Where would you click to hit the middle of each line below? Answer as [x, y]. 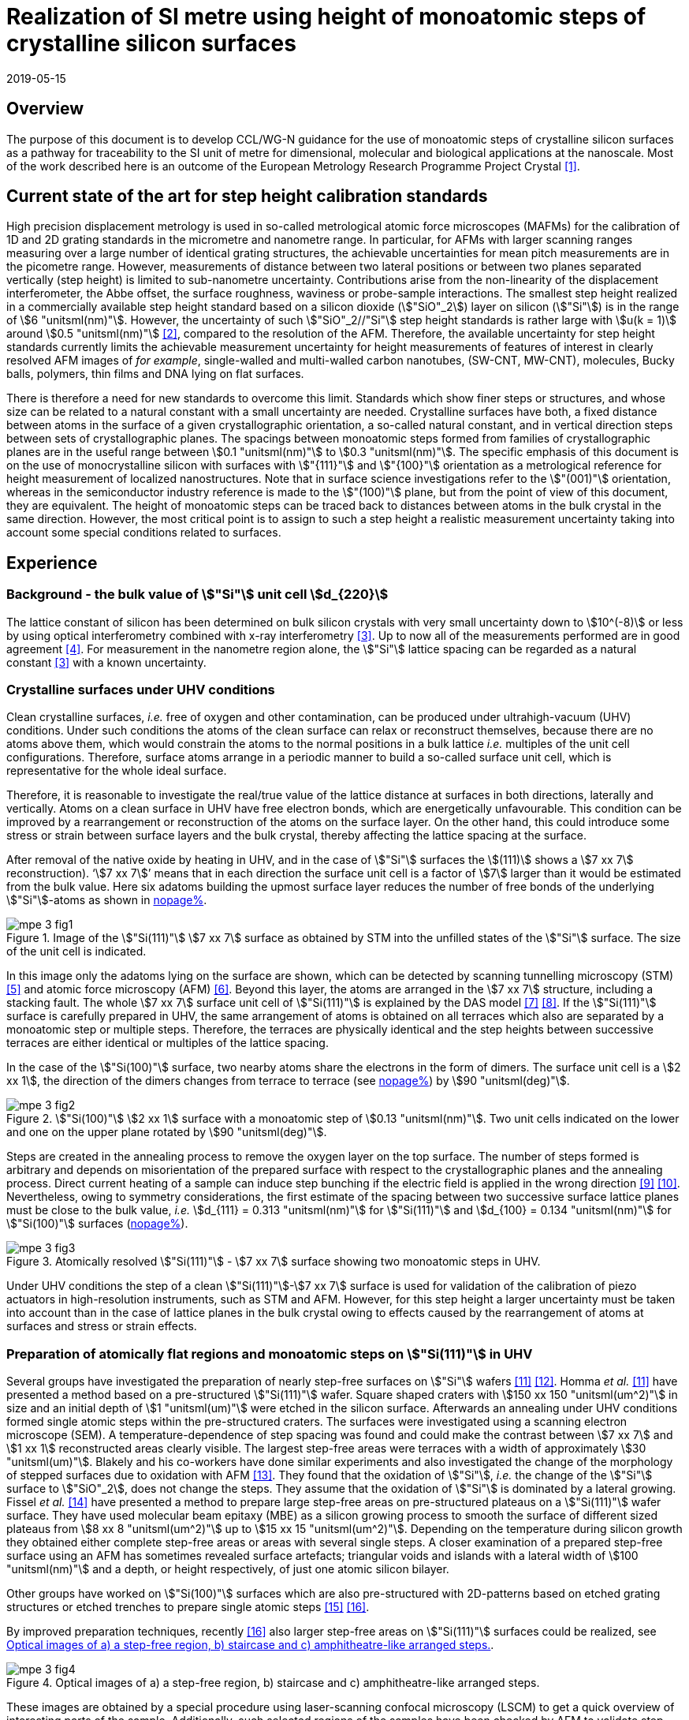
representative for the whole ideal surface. [117, 771]
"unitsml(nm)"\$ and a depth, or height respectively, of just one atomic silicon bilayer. [228, 1569]
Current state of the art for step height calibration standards [247, 196]
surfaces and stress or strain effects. [102, 1326]
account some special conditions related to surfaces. [144, 533]
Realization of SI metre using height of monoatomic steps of [326, 17]
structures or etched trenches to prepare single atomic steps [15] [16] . [188, 1607]
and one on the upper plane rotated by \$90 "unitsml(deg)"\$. [167, 1132]
